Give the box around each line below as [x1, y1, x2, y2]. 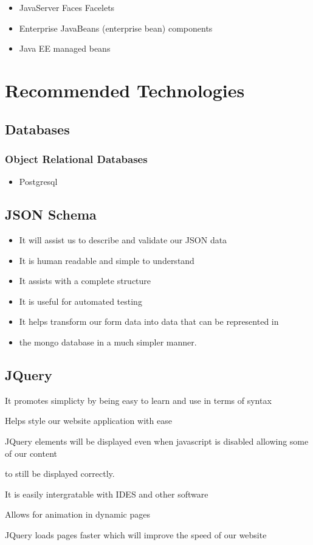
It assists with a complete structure [19, 274, 151, 287]
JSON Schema [5, 205, 97, 224]
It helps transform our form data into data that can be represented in [19, 315, 279, 328]
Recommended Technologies [5, 77, 245, 102]
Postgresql [19, 175, 58, 188]
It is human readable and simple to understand [19, 254, 194, 266]
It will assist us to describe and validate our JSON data [19, 233, 227, 246]
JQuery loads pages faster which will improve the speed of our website [5, 528, 267, 541]
